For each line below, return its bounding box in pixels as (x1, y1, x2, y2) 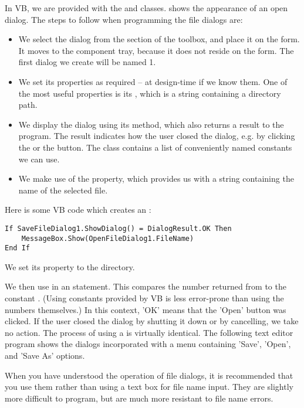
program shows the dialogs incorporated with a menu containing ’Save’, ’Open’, (5, 338, 291, 350)
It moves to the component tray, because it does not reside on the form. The (18, 44, 294, 56)
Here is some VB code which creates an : (5, 203, 151, 216)
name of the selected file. (18, 183, 108, 196)
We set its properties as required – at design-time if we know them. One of (18, 75, 288, 87)
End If (5, 244, 30, 253)
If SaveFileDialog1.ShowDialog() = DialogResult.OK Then (5, 224, 232, 233)
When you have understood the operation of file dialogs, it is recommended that (5, 369, 293, 381)
